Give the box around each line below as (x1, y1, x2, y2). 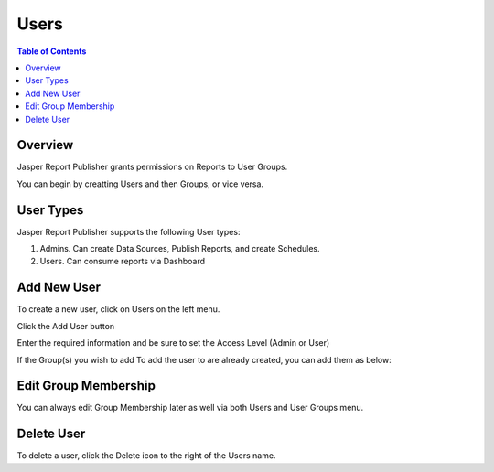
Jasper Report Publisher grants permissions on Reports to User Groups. (16, 161, 288, 173)
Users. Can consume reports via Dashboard (39, 256, 206, 267)
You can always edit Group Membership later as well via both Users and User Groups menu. (16, 402, 364, 413)
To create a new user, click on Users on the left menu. (16, 304, 220, 315)
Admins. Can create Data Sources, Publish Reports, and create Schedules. (39, 243, 320, 254)
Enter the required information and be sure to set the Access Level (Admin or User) (16, 338, 330, 349)
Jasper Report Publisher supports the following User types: (16, 226, 241, 237)
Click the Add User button (16, 320, 115, 331)
